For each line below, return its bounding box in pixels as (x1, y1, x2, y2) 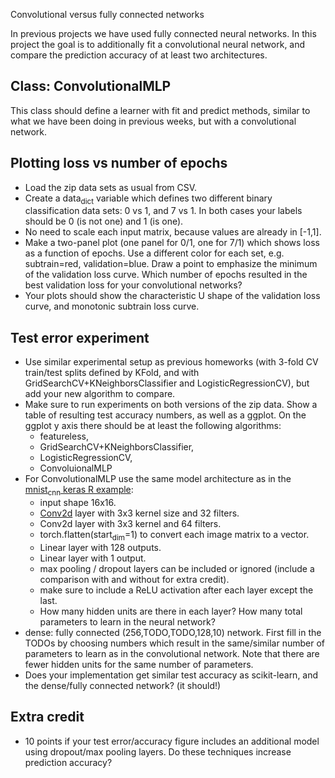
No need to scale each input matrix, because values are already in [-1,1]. (24, 226, 322, 238)
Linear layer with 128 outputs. (39, 541, 162, 553)
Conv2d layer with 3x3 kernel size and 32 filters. (39, 507, 240, 519)
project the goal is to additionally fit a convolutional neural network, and (10, 39, 306, 50)
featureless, (39, 430, 89, 443)
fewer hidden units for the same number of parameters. (24, 658, 254, 670)
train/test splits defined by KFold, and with (24, 367, 200, 379)
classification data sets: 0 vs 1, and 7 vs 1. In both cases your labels (24, 205, 303, 217)
